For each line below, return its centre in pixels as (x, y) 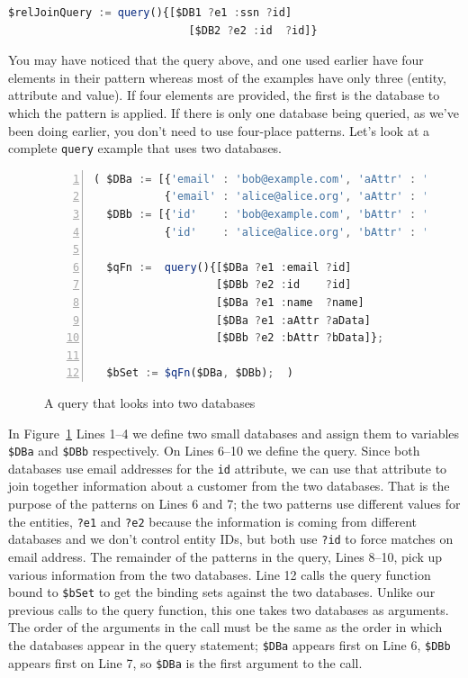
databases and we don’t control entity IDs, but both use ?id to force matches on (231, 539)
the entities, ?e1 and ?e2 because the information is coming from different (212, 521)
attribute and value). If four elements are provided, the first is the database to (224, 95)
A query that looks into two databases (150, 402)
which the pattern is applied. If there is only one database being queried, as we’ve (234, 112)
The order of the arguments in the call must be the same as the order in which (225, 627)
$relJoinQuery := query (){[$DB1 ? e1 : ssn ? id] (150, 13)
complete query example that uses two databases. (145, 148)
